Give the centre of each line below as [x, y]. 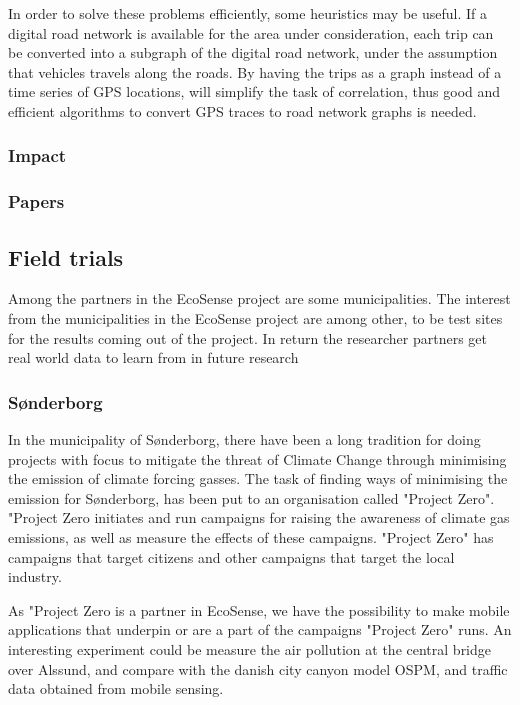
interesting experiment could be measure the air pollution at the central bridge [250, 648]
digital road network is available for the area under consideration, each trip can [251, 32]
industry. [35, 576]
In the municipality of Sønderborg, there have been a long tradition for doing [244, 439]
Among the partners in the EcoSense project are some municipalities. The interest [259, 298]
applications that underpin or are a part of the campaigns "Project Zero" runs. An [260, 629]
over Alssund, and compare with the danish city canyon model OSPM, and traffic [258, 668]
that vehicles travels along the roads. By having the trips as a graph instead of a [255, 71]
